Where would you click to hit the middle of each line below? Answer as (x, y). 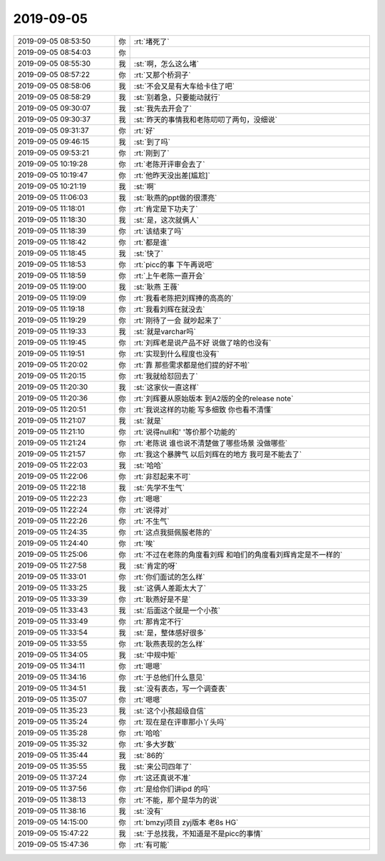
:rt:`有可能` (152, 845)
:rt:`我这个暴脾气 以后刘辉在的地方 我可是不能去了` (218, 454)
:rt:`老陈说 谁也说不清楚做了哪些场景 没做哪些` (211, 443)
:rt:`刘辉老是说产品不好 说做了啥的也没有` (202, 343)
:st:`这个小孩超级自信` (170, 710)
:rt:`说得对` (152, 510)
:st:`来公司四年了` (163, 766)
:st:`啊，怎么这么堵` (166, 64)
